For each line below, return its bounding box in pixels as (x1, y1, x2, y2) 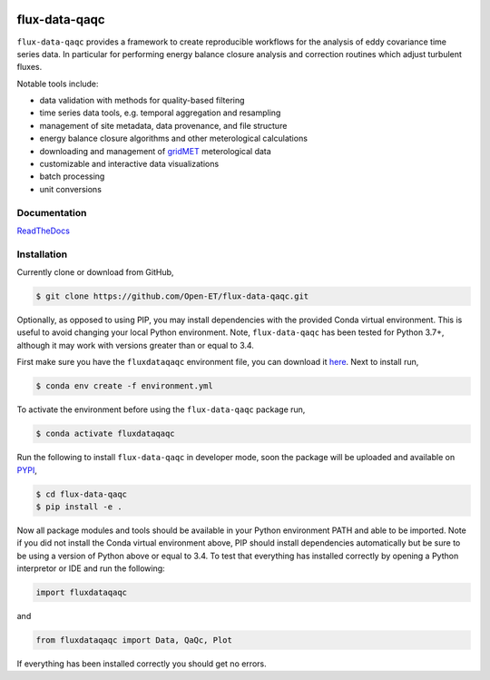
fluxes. (16, 62, 43, 73)
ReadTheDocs (16, 225, 70, 236)
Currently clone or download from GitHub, (16, 267, 174, 278)
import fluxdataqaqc (35, 587, 127, 598)
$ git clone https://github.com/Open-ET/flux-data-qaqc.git (35, 291, 309, 301)
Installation (16, 248, 68, 261)
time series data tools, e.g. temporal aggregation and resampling (39, 107, 281, 118)
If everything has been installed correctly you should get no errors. (16, 658, 267, 669)
